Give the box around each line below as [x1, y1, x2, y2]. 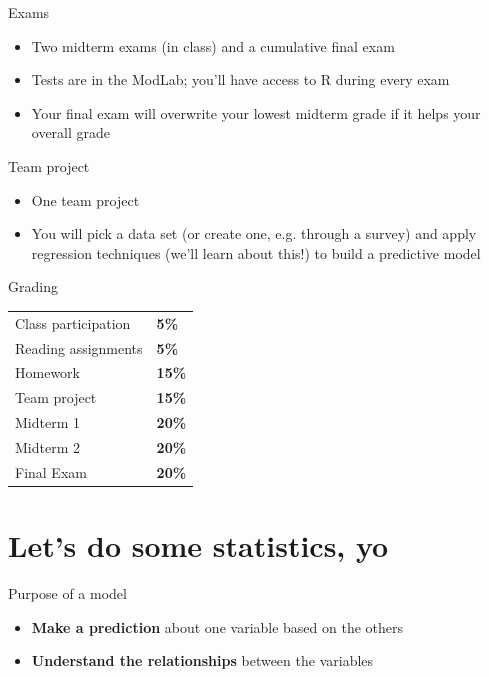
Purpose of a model [8, 582, 127, 603]
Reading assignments [15, 337, 143, 358]
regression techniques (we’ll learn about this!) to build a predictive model [31, 242, 481, 263]
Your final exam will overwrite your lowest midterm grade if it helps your [31, 102, 481, 123]
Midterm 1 [15, 412, 80, 433]
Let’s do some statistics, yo [8, 525, 389, 566]
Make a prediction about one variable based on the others [31, 616, 404, 637]
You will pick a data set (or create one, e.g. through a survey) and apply [31, 223, 477, 244]
